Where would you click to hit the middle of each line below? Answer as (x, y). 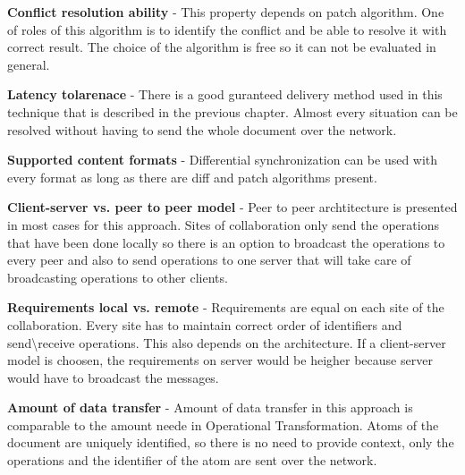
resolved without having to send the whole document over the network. (202, 129)
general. (29, 64)
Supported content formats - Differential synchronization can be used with (223, 160)
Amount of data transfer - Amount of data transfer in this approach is (210, 407)
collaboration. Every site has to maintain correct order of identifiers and (205, 324)
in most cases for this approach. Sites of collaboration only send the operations (223, 224)
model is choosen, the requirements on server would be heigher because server (220, 360)
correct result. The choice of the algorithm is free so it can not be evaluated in (222, 47)
